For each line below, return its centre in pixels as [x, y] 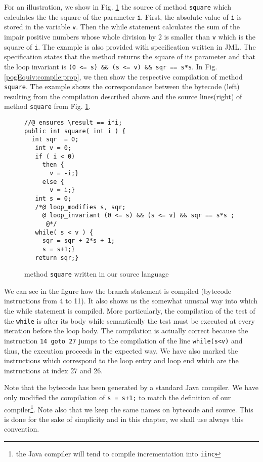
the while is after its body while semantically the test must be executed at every [129, 320]
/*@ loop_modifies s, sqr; [80, 207]
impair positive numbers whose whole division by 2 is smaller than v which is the [130, 36]
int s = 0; [53, 198]
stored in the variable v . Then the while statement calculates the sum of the [122, 27]
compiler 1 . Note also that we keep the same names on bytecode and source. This [129, 408]
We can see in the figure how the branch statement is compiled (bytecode [118, 291]
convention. [22, 429]
